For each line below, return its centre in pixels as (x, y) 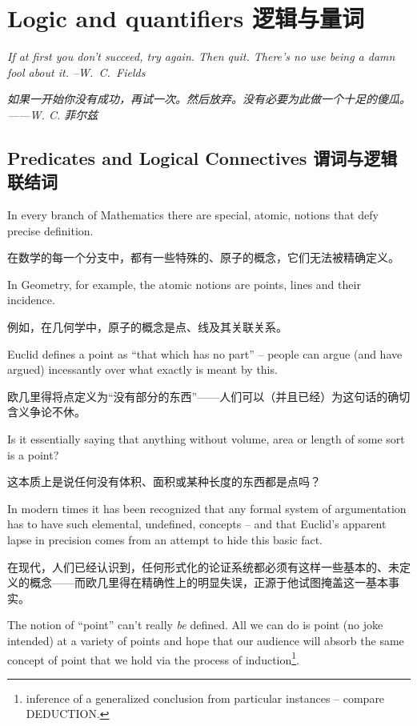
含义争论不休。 (46, 412)
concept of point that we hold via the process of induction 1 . (154, 658)
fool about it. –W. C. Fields (76, 72)
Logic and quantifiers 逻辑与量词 (186, 18)
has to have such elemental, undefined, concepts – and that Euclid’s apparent (197, 524)
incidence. (31, 300)
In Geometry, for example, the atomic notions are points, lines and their (184, 284)
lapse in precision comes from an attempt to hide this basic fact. (165, 539)
